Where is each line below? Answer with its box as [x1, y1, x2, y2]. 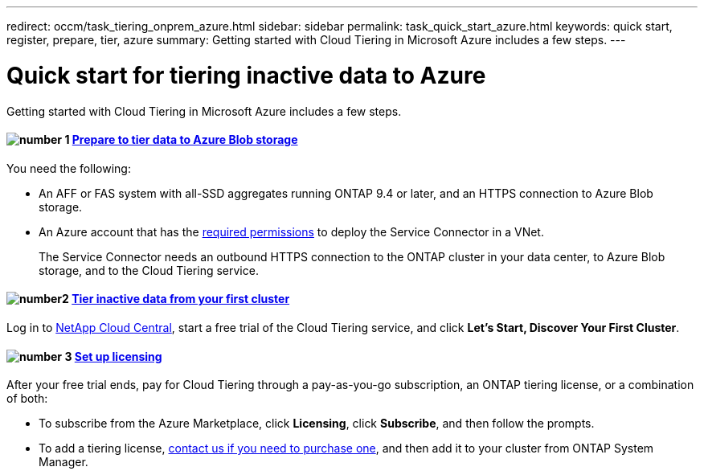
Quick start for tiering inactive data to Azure [6, 61, 486, 89]
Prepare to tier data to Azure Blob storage [72, 133, 298, 147]
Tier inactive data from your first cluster [72, 292, 290, 306]
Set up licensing [74, 349, 162, 363]
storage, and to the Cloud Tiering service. [39, 263, 259, 277]
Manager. [39, 455, 88, 469]
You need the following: [6, 161, 131, 175]
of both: [6, 391, 48, 406]
